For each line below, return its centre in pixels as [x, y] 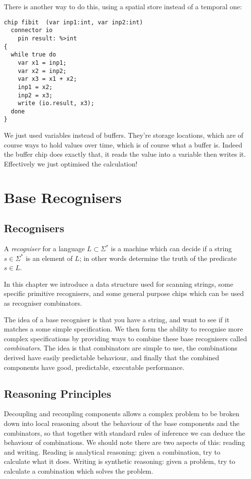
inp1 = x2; [35, 87]
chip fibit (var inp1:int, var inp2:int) [74, 22]
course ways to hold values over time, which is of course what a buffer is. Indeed [123, 144]
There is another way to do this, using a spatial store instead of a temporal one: [123, 6]
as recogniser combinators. [43, 303]
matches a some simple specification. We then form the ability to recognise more [124, 329]
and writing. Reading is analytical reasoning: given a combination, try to [112, 451]
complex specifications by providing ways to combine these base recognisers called [125, 338]
